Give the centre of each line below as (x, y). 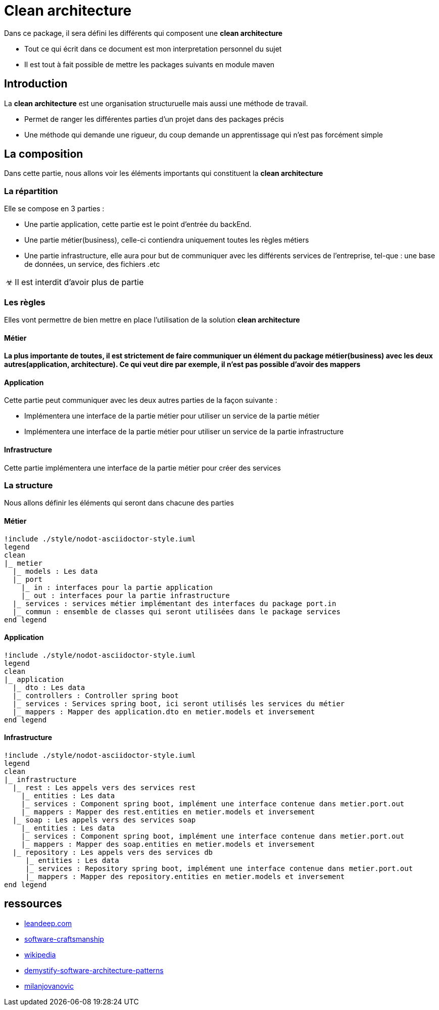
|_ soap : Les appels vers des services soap (104, 820)
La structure (29, 485)
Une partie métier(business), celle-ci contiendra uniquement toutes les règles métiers (167, 240)
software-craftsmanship (64, 939)
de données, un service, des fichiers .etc (92, 264)
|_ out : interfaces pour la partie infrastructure (125, 595)
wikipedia (40, 954)
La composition (44, 154)
